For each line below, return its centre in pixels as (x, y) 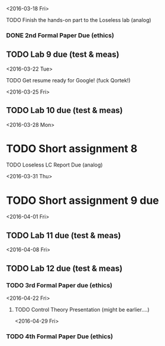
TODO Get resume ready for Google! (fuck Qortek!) (68, 80)
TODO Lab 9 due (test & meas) (63, 55)
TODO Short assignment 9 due (83, 200)
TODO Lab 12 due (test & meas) (64, 268)
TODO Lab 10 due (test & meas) (64, 110)
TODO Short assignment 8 (72, 148)
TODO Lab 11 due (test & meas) (64, 236)
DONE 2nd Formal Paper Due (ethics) (60, 35)
